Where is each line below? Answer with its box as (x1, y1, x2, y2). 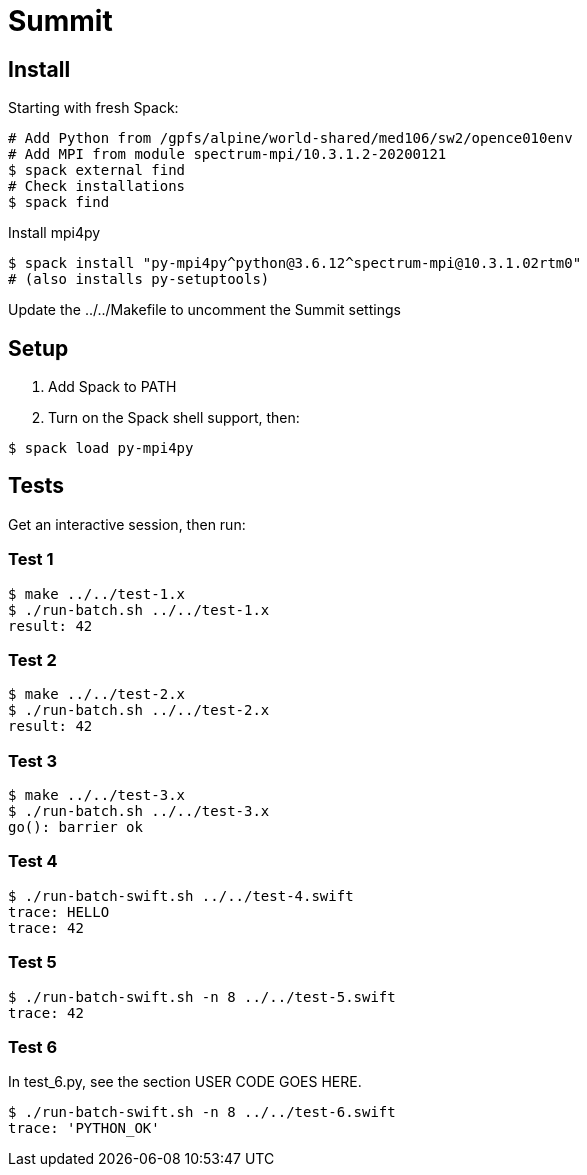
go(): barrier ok (8, 819, 143, 836)
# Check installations (8, 178, 186, 195)
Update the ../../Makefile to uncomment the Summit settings (8, 301, 401, 319)
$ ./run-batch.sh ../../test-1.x (8, 601, 270, 618)
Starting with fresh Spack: (8, 99, 179, 117)
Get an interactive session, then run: (8, 515, 246, 533)
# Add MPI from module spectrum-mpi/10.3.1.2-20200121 (8, 146, 447, 163)
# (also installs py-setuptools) (8, 271, 270, 288)
